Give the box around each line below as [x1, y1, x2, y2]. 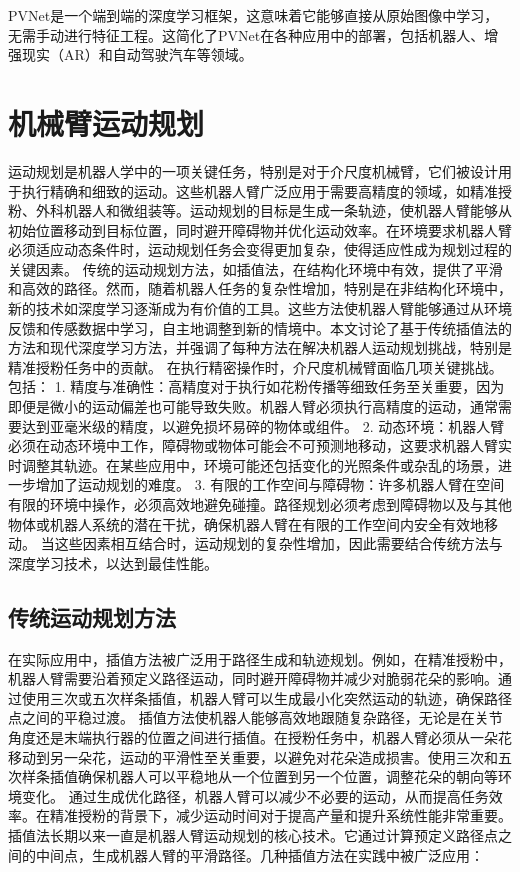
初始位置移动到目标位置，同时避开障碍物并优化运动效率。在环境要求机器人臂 [8, 219, 512, 240]
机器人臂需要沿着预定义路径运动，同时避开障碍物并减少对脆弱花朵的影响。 [8, 668, 498, 689]
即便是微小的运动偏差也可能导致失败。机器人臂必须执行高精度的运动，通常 [8, 396, 498, 417]
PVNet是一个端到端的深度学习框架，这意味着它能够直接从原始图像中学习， [8, 5, 499, 25]
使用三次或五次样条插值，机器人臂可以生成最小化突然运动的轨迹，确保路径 [21, 687, 512, 708]
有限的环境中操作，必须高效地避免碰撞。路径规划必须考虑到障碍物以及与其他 [8, 494, 512, 514]
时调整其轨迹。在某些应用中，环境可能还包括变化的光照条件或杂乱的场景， [8, 454, 498, 475]
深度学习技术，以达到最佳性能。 [8, 552, 218, 573]
